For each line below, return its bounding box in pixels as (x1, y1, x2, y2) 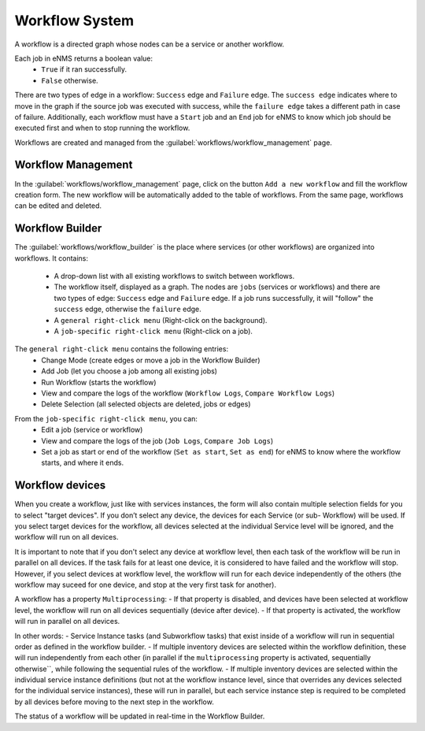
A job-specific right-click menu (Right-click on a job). (54, 327, 253, 336)
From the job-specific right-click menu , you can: (14, 414, 198, 423)
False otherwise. (41, 76, 98, 85)
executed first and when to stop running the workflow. (14, 123, 190, 133)
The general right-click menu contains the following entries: (14, 344, 228, 354)
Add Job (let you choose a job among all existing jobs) (41, 366, 218, 376)
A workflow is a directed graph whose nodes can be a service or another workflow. (14, 39, 285, 49)
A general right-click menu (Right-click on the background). (54, 315, 268, 325)
